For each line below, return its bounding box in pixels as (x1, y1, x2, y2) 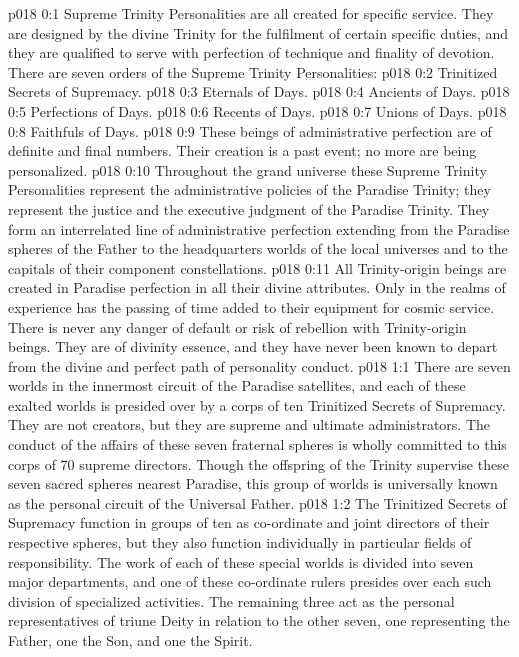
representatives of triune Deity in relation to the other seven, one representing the (8, 610, 510, 631)
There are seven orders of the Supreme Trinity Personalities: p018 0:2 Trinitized (8, 61, 498, 82)
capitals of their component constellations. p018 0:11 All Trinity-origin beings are (8, 257, 507, 278)
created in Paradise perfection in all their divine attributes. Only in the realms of (8, 277, 506, 298)
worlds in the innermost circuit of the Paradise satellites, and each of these (8, 375, 466, 396)
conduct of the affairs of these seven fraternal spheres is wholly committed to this (8, 434, 507, 455)
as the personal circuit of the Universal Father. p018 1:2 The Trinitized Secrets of (8, 492, 507, 513)
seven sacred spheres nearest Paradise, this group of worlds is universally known (8, 473, 498, 494)
